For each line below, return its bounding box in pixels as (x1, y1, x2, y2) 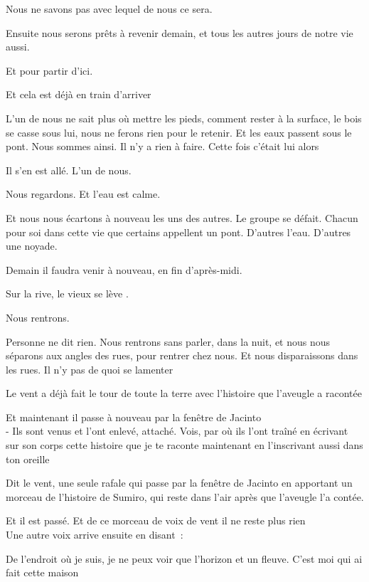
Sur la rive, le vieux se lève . (6, 286, 129, 301)
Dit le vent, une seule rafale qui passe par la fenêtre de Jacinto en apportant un (6, 475, 353, 490)
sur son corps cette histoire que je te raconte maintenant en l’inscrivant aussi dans (6, 438, 363, 453)
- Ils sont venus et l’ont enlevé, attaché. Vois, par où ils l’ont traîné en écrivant (6, 423, 348, 438)
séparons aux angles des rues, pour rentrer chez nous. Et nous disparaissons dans (6, 348, 358, 363)
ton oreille (6, 451, 50, 466)
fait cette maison (6, 565, 79, 580)
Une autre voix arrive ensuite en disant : (6, 527, 183, 542)
